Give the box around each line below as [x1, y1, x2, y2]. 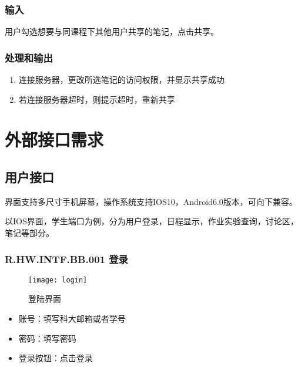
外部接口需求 [5, 127, 104, 151]
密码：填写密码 [18, 332, 76, 344]
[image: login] [28, 275, 88, 284]
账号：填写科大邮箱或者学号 [18, 312, 126, 325]
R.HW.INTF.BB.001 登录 [5, 251, 128, 266]
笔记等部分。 [5, 226, 54, 238]
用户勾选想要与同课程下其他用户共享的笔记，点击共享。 [5, 25, 219, 38]
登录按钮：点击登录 [18, 352, 93, 364]
